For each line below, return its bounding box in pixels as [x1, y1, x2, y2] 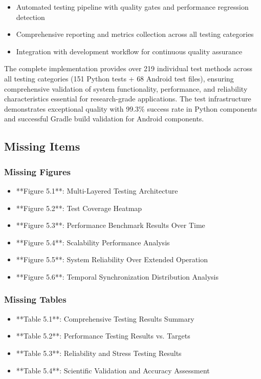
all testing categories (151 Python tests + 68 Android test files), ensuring [4, 73, 234, 83]
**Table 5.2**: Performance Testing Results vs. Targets [16, 330, 190, 341]
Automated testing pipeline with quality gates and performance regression [16, 2, 249, 12]
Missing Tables [4, 293, 67, 306]
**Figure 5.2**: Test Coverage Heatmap [16, 202, 142, 213]
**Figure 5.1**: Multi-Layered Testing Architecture [16, 185, 178, 196]
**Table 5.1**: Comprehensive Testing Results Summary [16, 313, 194, 324]
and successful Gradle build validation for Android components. [4, 113, 204, 124]
